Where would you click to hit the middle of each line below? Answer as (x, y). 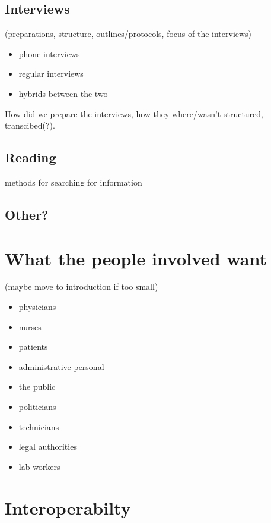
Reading (31, 157)
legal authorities (48, 447)
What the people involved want (136, 258)
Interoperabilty (68, 507)
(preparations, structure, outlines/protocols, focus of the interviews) (128, 34)
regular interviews (51, 73)
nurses (30, 326)
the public (37, 386)
